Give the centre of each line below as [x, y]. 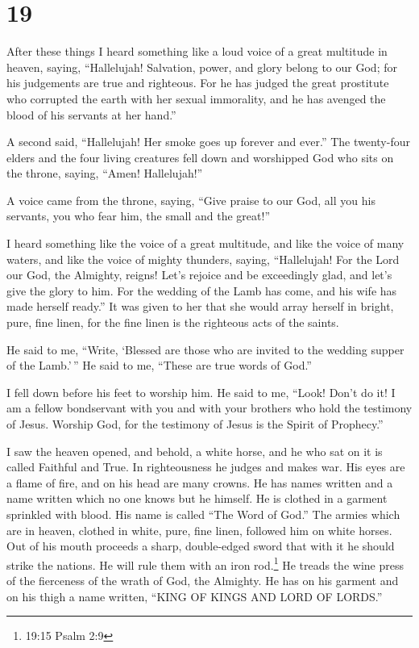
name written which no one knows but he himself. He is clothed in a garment [197, 498]
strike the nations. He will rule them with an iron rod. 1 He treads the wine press [205, 563]
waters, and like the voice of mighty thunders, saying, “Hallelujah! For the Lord [203, 259]
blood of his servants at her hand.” [91, 114]
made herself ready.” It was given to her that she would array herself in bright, [200, 306]
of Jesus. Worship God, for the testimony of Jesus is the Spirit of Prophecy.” [195, 424]
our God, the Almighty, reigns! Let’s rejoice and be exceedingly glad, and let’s [199, 275]
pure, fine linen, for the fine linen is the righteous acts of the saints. [173, 322]
